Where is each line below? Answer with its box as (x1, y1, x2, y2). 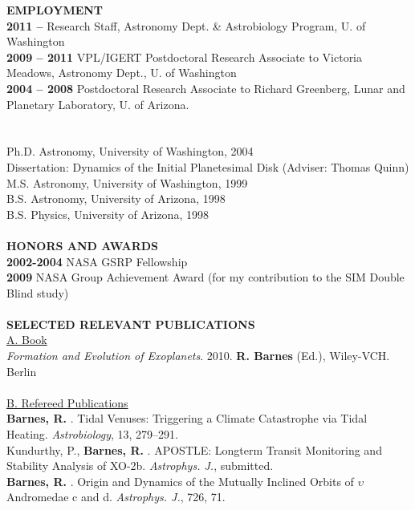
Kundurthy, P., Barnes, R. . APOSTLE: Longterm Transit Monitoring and (6, 441, 382, 458)
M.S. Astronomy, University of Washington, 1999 (6, 174, 248, 191)
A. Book (6, 331, 47, 348)
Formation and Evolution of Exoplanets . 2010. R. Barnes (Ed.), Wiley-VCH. (6, 347, 390, 364)
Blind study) (6, 284, 69, 301)
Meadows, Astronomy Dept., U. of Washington (6, 64, 237, 81)
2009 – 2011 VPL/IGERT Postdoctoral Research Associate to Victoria (6, 48, 363, 65)
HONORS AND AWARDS (6, 237, 159, 253)
